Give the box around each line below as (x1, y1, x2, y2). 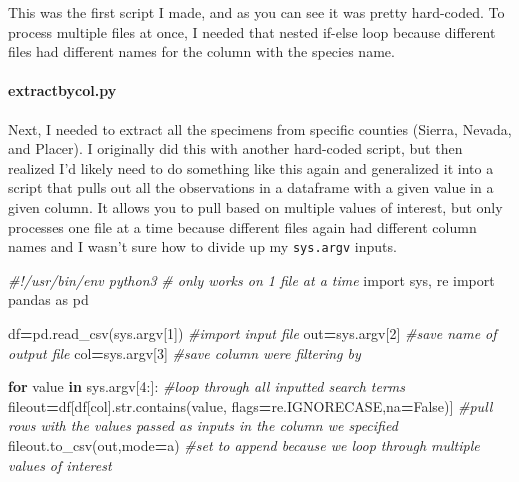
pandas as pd (8, 289, 89, 310)
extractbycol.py (8, 80, 117, 101)
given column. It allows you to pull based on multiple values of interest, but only (8, 196, 503, 217)
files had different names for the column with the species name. (8, 41, 395, 62)
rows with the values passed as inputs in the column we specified (8, 415, 398, 436)
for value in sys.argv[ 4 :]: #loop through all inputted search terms (8, 376, 406, 397)
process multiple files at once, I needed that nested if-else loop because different (8, 21, 496, 42)
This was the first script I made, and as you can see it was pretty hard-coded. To (8, 2, 505, 22)
